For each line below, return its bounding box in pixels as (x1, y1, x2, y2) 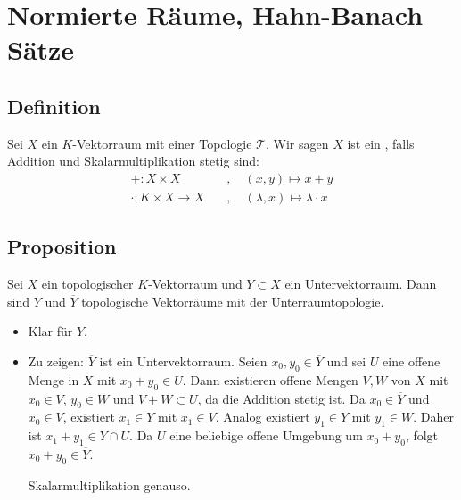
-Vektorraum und (148, 275, 243, 293)
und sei (326, 352, 366, 370)
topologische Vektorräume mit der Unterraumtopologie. (81, 291, 384, 310)
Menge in (28, 370, 79, 389)
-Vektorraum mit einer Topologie (72, 134, 252, 152)
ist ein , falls (347, 134, 415, 152)
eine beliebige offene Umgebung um (169, 426, 363, 445)
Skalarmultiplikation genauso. (28, 475, 191, 494)
